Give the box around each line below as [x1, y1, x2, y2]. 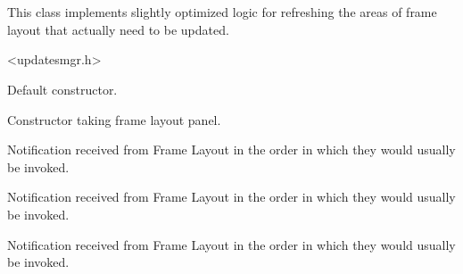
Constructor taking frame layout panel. [7, 110, 221, 129]
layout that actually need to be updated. [7, 20, 229, 38]
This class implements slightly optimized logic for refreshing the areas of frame [7, 3, 437, 21]
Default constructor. [7, 79, 118, 98]
